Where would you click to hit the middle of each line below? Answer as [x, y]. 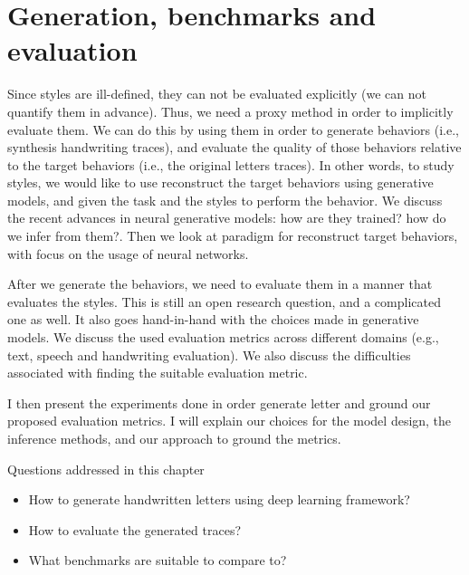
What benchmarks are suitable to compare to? [158, 560]
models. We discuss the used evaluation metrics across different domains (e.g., [223, 337]
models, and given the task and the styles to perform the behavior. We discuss [225, 200]
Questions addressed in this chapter [106, 469]
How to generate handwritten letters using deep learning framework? [219, 499]
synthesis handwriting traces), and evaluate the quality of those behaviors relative [234, 147]
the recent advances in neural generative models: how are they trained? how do [227, 218]
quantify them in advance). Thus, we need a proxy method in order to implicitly [230, 111]
